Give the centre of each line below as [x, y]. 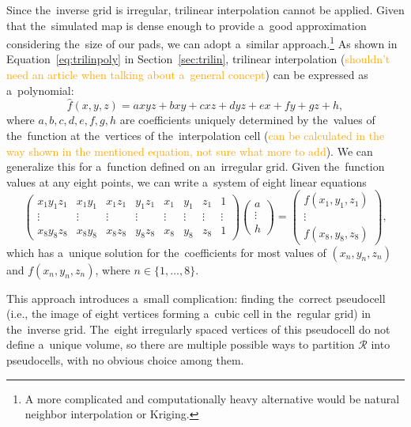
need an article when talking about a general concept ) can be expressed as [187, 75]
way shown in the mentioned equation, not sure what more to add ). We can [190, 151]
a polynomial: [40, 90]
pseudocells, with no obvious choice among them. [125, 359]
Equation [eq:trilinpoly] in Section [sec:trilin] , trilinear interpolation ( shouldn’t [198, 59]
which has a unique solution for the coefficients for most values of [166, 252]
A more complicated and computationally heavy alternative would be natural [212, 398]
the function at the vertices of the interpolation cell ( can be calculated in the [196, 136]
